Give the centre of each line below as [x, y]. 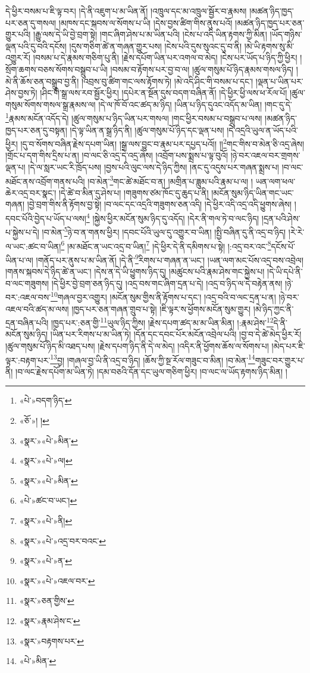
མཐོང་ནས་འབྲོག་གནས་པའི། [45, 181]
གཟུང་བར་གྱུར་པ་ [280, 360]
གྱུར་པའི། [18, 34]
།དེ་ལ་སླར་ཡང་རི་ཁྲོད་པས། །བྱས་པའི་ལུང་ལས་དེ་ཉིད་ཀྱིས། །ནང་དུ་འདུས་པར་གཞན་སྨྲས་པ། [154, 167]
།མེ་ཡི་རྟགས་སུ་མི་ [269, 46]
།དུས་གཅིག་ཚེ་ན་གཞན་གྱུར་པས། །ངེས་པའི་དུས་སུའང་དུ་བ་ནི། [156, 46]
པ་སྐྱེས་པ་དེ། [22, 232]
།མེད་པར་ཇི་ [288, 345]
